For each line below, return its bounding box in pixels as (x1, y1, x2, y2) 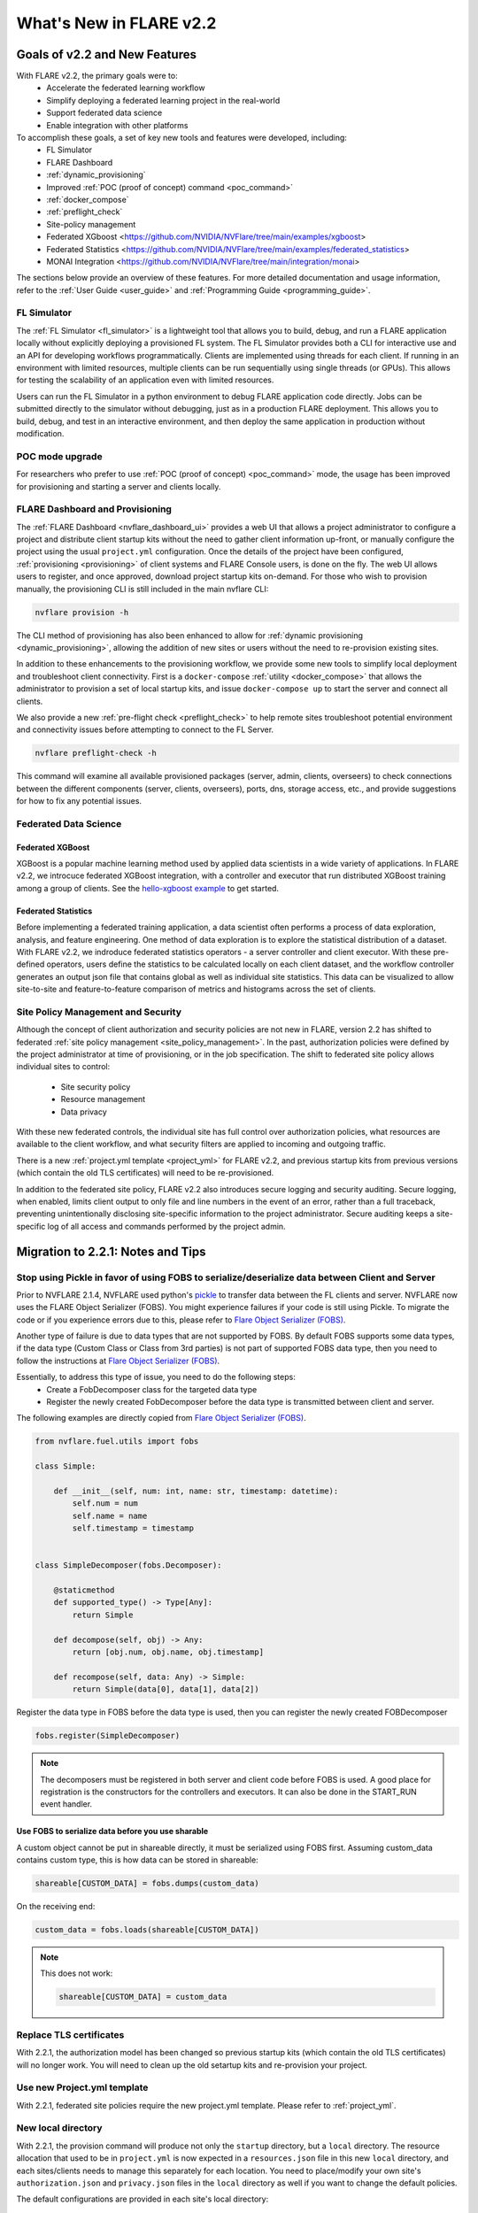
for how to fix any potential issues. (16, 796, 142, 806)
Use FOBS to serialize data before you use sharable (16, 1826, 209, 1837)
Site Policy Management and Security (16, 1006, 181, 1018)
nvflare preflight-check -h (35, 748, 157, 759)
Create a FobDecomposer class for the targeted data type (46, 1384, 258, 1394)
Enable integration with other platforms (46, 120, 189, 130)
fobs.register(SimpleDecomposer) (35, 1731, 181, 1741)
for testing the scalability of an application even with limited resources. (16, 374, 274, 385)
